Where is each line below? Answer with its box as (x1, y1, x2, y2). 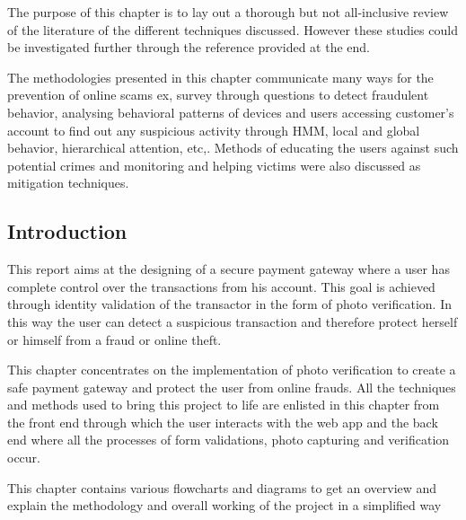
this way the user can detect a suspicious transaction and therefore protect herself (7, 312, 458, 331)
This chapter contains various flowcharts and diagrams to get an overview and (7, 478, 437, 497)
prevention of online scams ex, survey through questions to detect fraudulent (7, 85, 429, 104)
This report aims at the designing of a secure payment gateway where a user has (7, 260, 450, 278)
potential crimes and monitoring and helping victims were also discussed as (7, 155, 421, 174)
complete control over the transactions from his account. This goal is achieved (7, 277, 435, 295)
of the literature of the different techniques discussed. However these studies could (7, 20, 458, 39)
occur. (7, 448, 40, 467)
